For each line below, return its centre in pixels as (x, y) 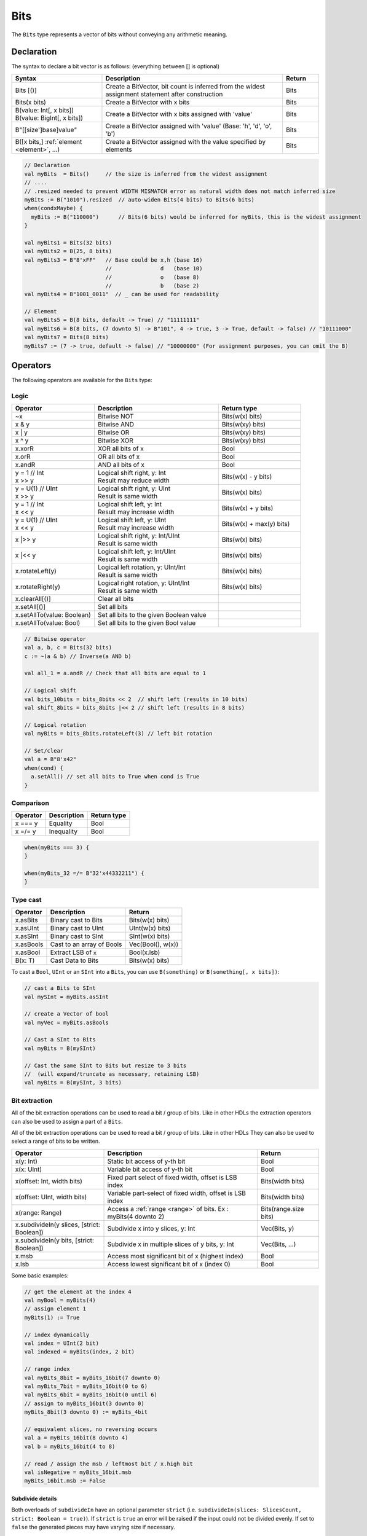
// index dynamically (57, 1334)
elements (119, 149)
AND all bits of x (121, 465)
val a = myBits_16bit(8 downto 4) (76, 1438)
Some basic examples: (40, 1275)
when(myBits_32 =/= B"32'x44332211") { (84, 873)
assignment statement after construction (164, 94)
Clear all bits (116, 599)
